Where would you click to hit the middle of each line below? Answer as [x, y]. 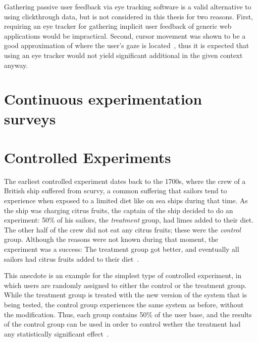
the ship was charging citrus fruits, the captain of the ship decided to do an [119, 210]
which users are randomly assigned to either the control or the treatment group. [125, 285]
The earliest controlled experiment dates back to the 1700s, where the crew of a [125, 181]
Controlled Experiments [88, 157]
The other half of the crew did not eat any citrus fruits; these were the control [123, 229]
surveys [30, 118]
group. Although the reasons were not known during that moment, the [111, 239]
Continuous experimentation [103, 99]
